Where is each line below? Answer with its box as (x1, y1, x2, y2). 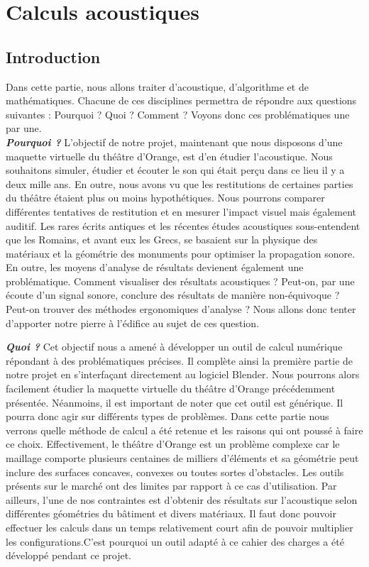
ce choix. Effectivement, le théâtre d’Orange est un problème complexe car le (6, 436, 340, 451)
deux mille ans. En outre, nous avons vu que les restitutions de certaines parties (6, 176, 353, 191)
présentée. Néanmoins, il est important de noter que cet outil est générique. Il (6, 395, 343, 409)
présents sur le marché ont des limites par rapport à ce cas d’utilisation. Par (6, 478, 337, 493)
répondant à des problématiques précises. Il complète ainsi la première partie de (6, 353, 353, 368)
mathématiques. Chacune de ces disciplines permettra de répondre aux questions (6, 93, 357, 108)
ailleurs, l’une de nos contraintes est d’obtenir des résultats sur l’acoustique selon (6, 492, 358, 507)
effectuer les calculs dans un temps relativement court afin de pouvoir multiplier (6, 519, 353, 534)
